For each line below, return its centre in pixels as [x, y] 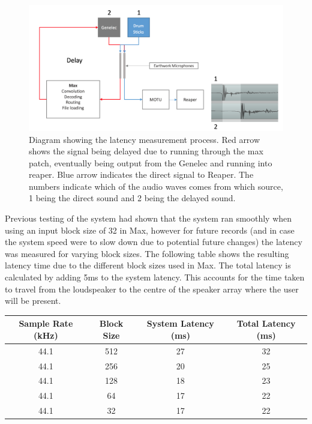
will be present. [33, 301]
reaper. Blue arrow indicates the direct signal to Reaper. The [141, 174]
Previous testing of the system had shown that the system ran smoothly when [148, 218]
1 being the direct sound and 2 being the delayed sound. [132, 198]
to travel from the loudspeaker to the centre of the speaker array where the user [152, 289]
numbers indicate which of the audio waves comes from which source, [156, 186]
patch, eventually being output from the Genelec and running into [151, 162]
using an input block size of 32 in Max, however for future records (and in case [150, 230]
